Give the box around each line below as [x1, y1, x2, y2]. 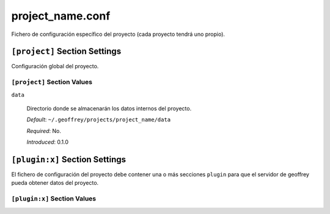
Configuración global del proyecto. [11, 63, 99, 70]
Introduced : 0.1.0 [26, 138, 69, 146]
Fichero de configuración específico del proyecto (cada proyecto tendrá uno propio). [11, 30, 226, 38]
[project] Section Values [11, 78, 93, 87]
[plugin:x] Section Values [11, 194, 97, 203]
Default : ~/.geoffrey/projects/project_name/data [26, 116, 171, 123]
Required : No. [26, 127, 61, 134]
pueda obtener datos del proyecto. [11, 179, 99, 187]
